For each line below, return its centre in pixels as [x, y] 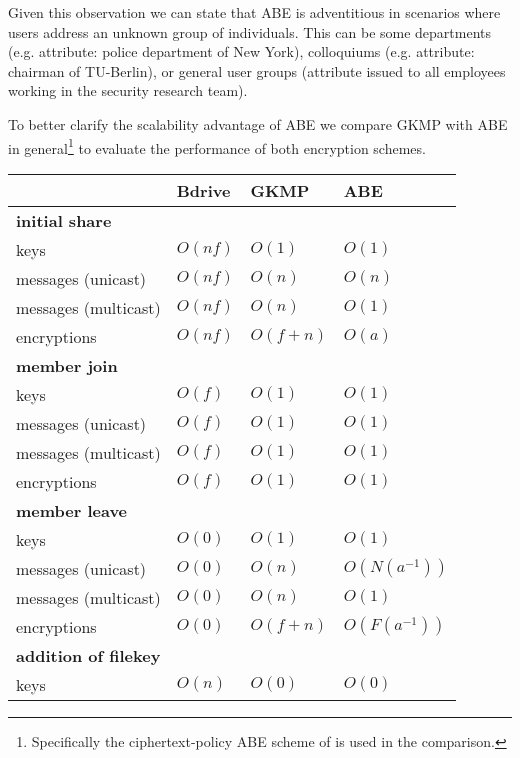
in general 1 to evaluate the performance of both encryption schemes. [217, 146]
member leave [72, 510]
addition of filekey [88, 655]
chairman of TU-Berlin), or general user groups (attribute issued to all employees [257, 70]
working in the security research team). [128, 90]
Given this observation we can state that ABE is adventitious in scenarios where [254, 12]
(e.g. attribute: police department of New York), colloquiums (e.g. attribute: [241, 51]
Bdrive [203, 190]
